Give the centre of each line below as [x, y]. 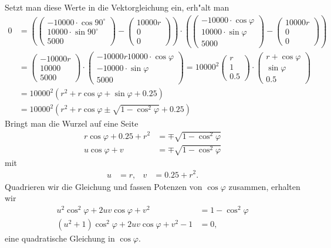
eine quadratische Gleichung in [60, 238]
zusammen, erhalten [264, 186]
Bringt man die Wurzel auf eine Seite [72, 123]
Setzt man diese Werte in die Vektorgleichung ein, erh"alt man [117, 7]
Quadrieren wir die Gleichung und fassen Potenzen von [104, 186]
